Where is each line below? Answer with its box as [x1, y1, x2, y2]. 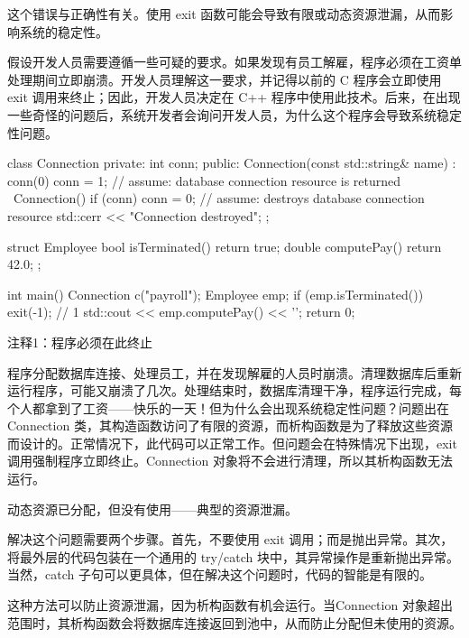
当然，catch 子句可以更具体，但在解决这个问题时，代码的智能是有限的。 [7, 565, 432, 584]
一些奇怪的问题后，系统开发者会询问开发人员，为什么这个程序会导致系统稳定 [7, 105, 462, 124]
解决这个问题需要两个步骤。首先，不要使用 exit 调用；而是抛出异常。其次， [7, 530, 454, 549]
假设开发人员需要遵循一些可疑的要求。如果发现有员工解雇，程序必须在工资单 [7, 52, 462, 71]
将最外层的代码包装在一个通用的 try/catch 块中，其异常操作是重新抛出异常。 [7, 547, 459, 566]
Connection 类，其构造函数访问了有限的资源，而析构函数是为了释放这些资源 [7, 416, 453, 435]
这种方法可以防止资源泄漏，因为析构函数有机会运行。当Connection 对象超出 [7, 596, 453, 615]
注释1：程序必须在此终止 [7, 332, 152, 351]
